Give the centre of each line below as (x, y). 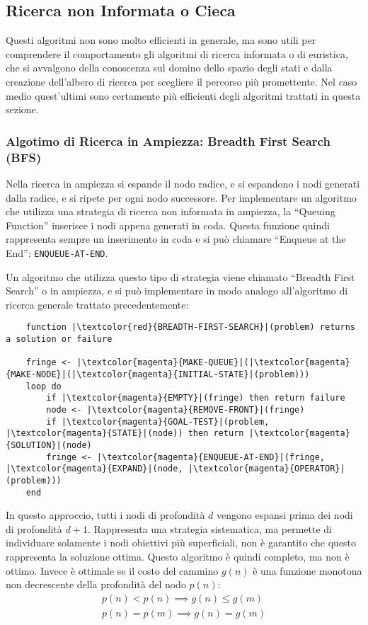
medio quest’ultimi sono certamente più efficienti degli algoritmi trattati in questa (183, 95)
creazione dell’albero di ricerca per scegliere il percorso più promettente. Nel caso (182, 81)
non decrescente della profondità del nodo (96, 584)
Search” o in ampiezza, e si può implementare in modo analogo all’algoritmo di (177, 291)
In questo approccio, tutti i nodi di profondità (105, 515)
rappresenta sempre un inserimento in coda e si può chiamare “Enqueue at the (176, 239)
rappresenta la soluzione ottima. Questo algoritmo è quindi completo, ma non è (178, 556)
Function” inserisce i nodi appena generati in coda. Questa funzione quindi (168, 225)
